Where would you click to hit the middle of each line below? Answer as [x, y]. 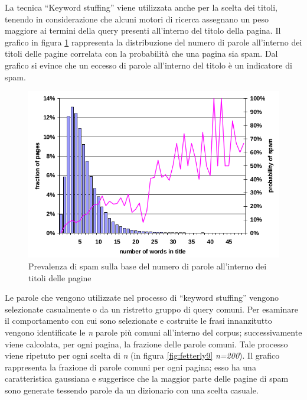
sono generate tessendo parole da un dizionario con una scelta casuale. [132, 390]
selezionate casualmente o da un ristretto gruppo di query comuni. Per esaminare [151, 309]
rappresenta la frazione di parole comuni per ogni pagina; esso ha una [130, 367]
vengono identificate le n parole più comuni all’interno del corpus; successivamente [153, 332]
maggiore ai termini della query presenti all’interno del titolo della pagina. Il [143, 30]
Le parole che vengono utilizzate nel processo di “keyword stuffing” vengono [142, 297]
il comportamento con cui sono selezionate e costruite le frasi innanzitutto [138, 321]
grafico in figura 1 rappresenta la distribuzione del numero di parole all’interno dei [153, 42]
